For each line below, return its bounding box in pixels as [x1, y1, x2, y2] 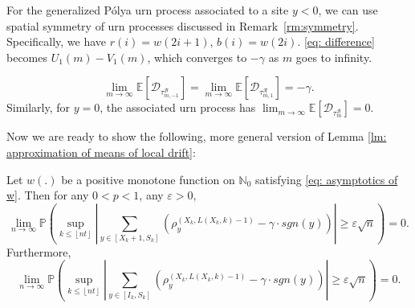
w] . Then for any [6, 187, 89, 203]
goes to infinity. [295, 48, 372, 65]
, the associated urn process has [100, 99, 256, 116]
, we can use [318, 2, 378, 18]
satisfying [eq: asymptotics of [254, 170, 398, 187]
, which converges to [147, 48, 247, 65]
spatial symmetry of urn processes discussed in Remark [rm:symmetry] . [6, 17, 359, 34]
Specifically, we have [6, 33, 107, 50]
